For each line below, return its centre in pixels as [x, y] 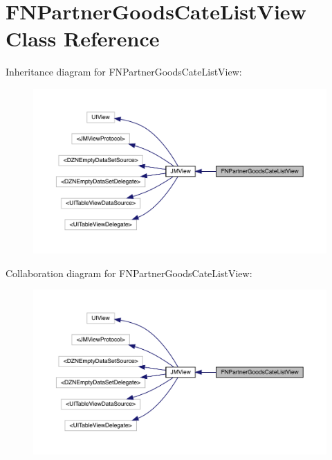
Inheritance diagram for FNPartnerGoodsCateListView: [124, 72]
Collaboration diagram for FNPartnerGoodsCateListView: [129, 273]
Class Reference [83, 38]
